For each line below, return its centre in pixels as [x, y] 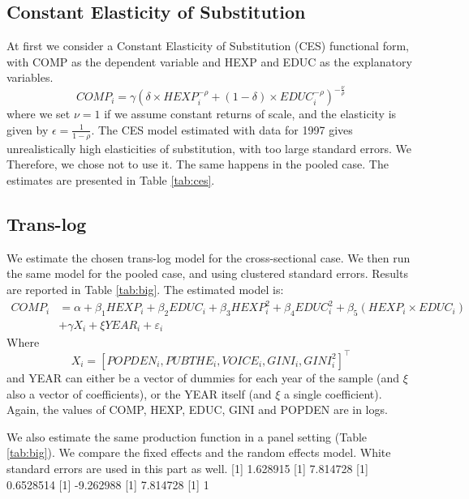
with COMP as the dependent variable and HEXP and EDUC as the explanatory [209, 61]
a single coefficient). [333, 393]
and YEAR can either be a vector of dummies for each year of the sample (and [203, 377]
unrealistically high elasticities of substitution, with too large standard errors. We [209, 148]
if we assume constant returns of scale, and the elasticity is [250, 114]
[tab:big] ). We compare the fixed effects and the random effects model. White [199, 452]
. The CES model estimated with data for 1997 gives [222, 129]
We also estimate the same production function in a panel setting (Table [187, 436]
